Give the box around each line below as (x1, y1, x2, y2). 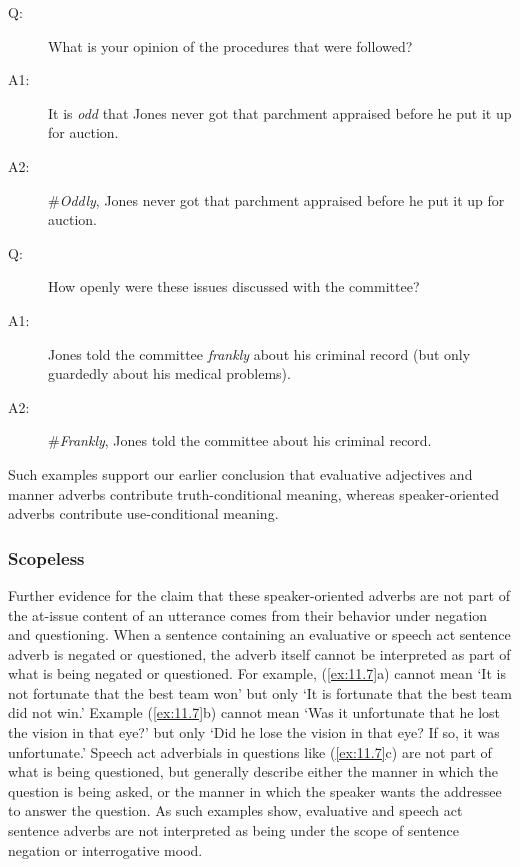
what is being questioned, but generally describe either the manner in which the (8, 761, 499, 782)
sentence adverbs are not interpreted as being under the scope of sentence (8, 820, 459, 841)
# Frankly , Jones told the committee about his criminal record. (48, 430, 432, 451)
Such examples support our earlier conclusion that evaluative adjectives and (8, 463, 473, 484)
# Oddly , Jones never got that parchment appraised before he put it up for (48, 189, 505, 210)
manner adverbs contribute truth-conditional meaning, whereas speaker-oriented (8, 483, 499, 504)
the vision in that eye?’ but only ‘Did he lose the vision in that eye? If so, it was (8, 722, 500, 743)
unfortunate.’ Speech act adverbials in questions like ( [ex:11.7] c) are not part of (8, 741, 492, 762)
